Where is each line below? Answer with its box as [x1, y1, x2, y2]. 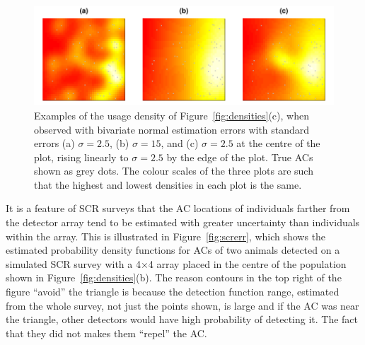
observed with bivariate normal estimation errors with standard [34, 122, 310, 136]
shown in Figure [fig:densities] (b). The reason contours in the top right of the [6, 270, 342, 285]
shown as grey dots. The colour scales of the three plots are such [34, 163, 313, 178]
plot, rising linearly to [34, 149, 129, 164]
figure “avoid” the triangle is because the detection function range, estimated [6, 284, 340, 299]
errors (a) [34, 136, 75, 151]
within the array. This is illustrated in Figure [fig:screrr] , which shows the [6, 228, 326, 243]
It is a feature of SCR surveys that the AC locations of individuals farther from [6, 201, 350, 216]
